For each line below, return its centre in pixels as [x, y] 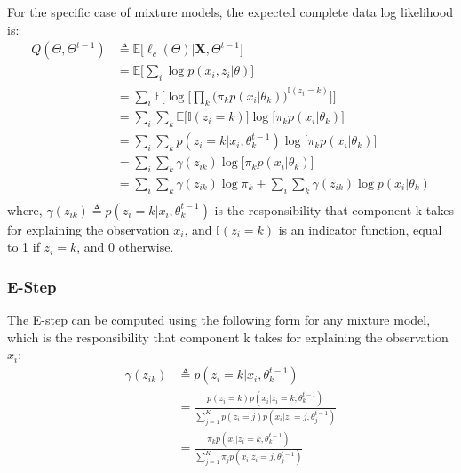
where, [25, 209]
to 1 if [24, 247]
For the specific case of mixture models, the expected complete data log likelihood [230, 12]
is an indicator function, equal [360, 229]
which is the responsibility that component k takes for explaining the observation [228, 337]
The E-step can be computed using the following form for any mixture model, [219, 320]
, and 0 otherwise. [125, 247]
